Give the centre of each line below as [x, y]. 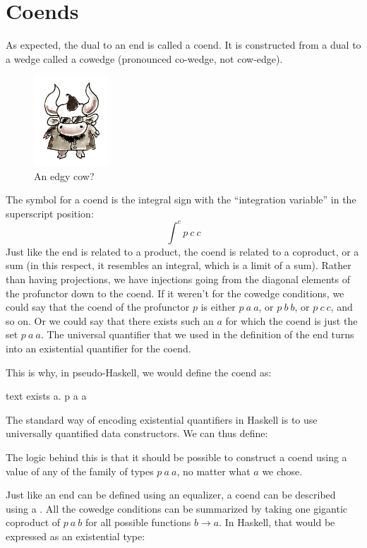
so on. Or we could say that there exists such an [110, 320]
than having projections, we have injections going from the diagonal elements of [178, 279]
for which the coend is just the [291, 320]
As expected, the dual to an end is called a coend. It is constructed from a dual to [183, 45]
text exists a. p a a [46, 396]
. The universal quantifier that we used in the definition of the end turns [197, 334]
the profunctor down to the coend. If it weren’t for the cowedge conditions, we [175, 293]
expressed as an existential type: [76, 536]
